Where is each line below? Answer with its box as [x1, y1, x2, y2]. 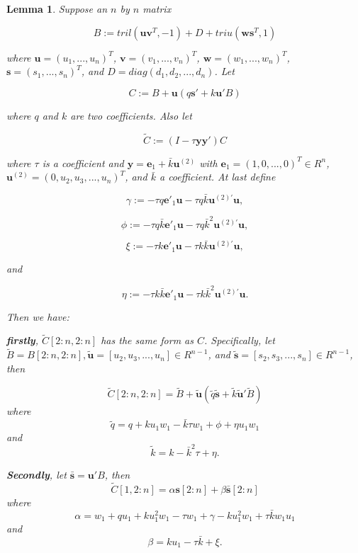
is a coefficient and [42, 155, 124, 170]
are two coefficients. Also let [70, 108, 192, 122]
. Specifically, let [204, 333, 275, 348]
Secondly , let [6, 467, 67, 481]
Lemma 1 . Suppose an [6, 1, 108, 16]
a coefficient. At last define [159, 169, 276, 184]
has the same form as [101, 333, 194, 348]
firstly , [6, 333, 39, 348]
